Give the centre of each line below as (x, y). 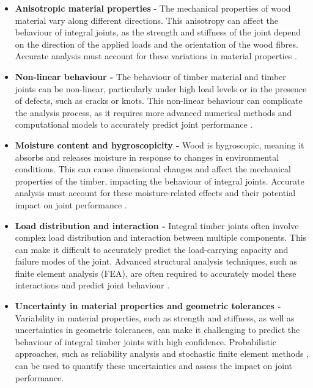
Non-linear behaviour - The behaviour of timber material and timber (150, 76)
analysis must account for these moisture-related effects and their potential (155, 193)
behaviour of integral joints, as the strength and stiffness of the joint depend (158, 32)
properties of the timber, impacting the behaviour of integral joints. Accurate (160, 181)
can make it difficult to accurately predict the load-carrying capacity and (152, 249)
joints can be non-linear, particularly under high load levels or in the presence (161, 88)
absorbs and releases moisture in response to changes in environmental (147, 157)
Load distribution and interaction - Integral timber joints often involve (157, 225)
